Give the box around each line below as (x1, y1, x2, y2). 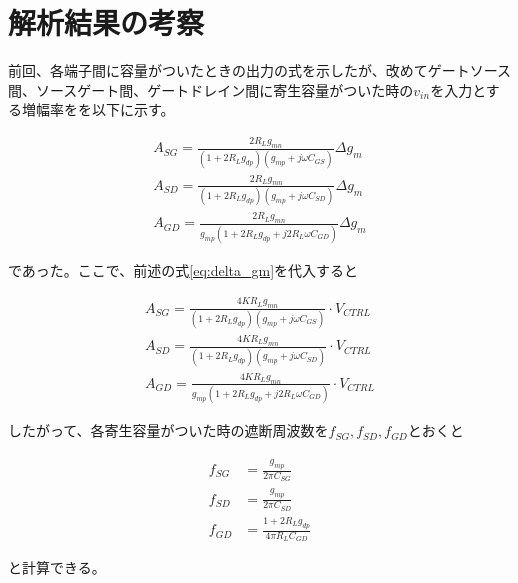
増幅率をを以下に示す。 (21, 99, 175, 120)
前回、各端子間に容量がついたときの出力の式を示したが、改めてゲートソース (8, 60, 512, 81)
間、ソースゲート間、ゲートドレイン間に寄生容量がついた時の (8, 79, 414, 100)
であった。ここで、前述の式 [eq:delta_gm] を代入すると (8, 259, 359, 280)
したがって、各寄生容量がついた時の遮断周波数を (8, 420, 329, 441)
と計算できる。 (8, 557, 106, 578)
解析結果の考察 (8, 2, 205, 43)
